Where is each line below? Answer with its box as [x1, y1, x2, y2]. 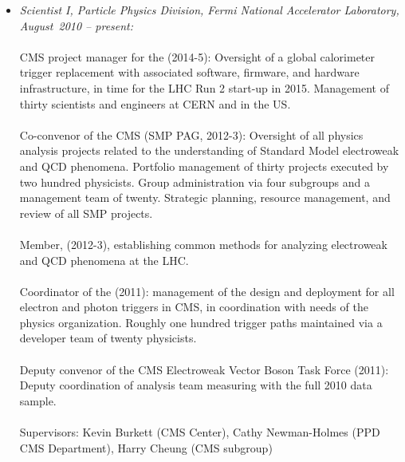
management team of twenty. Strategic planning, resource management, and [19, 189, 391, 206]
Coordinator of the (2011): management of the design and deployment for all [19, 282, 395, 299]
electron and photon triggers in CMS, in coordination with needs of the [19, 298, 368, 315]
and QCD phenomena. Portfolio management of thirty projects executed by [19, 157, 389, 174]
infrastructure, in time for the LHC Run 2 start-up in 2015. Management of [19, 79, 389, 96]
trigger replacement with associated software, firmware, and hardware [19, 64, 360, 81]
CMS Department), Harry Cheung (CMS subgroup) [19, 439, 273, 456]
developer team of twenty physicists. [19, 330, 197, 346]
